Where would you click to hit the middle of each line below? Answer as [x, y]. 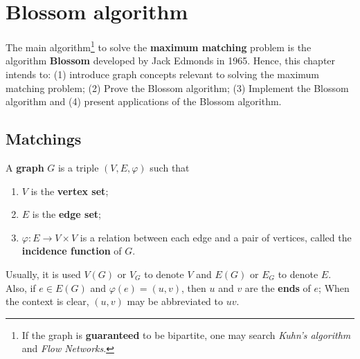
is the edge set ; [66, 214]
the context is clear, [47, 301]
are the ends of [278, 287]
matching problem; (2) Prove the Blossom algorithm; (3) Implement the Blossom [177, 88]
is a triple [78, 167]
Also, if [21, 287]
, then [194, 287]
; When [334, 287]
